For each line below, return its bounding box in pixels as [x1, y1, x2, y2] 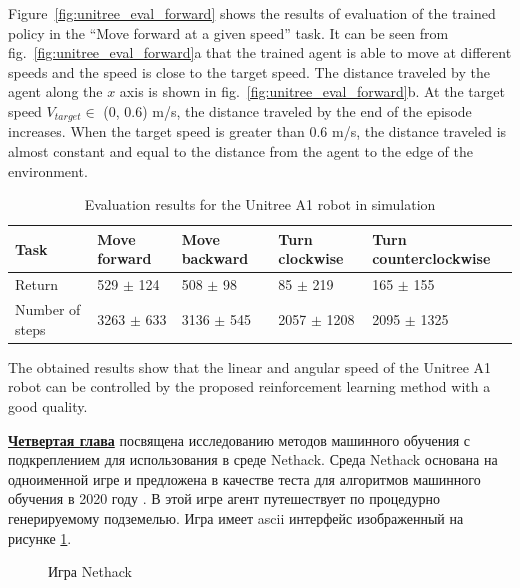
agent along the [8, 81, 103, 102]
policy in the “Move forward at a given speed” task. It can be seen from [8, 22, 449, 43]
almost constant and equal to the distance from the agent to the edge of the [8, 141, 473, 162]
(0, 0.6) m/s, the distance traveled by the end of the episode [103, 100, 472, 121]
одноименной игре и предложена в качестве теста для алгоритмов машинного [8, 468, 481, 489]
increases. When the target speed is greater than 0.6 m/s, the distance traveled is [8, 121, 507, 142]
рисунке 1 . [8, 527, 72, 548]
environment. [8, 160, 88, 181]
